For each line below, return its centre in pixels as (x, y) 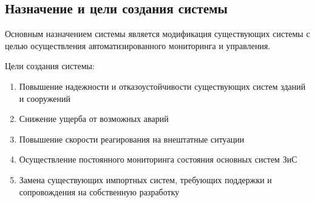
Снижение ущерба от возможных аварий (94, 119)
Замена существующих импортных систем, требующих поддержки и (145, 179)
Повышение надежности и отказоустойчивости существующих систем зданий (162, 86)
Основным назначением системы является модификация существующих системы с (157, 34)
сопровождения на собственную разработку (99, 191)
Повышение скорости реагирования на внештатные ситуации (132, 139)
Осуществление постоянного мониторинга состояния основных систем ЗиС (158, 159)
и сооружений (45, 98)
